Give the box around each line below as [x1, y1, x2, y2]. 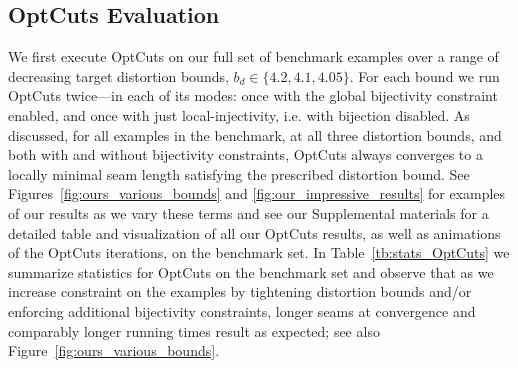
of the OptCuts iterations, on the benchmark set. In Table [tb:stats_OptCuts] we [8, 242, 510, 263]
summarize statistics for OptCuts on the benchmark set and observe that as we [8, 261, 494, 282]
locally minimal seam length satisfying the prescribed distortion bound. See [8, 163, 470, 184]
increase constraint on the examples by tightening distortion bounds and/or [8, 281, 472, 302]
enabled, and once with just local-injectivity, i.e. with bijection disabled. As [8, 104, 470, 125]
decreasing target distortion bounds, [8, 65, 229, 86]
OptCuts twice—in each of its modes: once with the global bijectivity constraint [8, 85, 498, 106]
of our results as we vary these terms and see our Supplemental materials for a [8, 202, 489, 223]
